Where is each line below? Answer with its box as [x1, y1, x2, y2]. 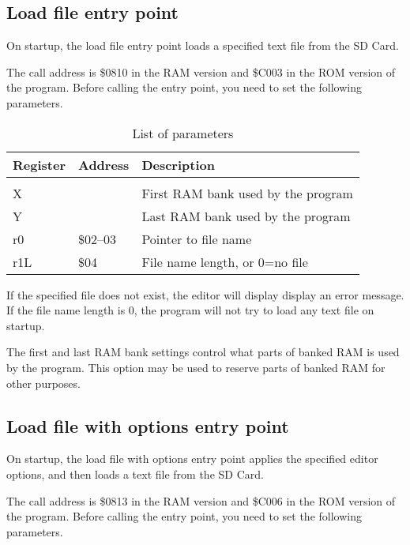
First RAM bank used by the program [141, 183, 353, 202]
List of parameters [132, 123, 234, 142]
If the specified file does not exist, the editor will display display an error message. [6, 286, 404, 303]
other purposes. [6, 374, 81, 391]
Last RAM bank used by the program [141, 206, 351, 225]
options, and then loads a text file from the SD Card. [6, 465, 264, 482]
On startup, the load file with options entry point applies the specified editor [6, 450, 378, 467]
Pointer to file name [141, 229, 252, 248]
